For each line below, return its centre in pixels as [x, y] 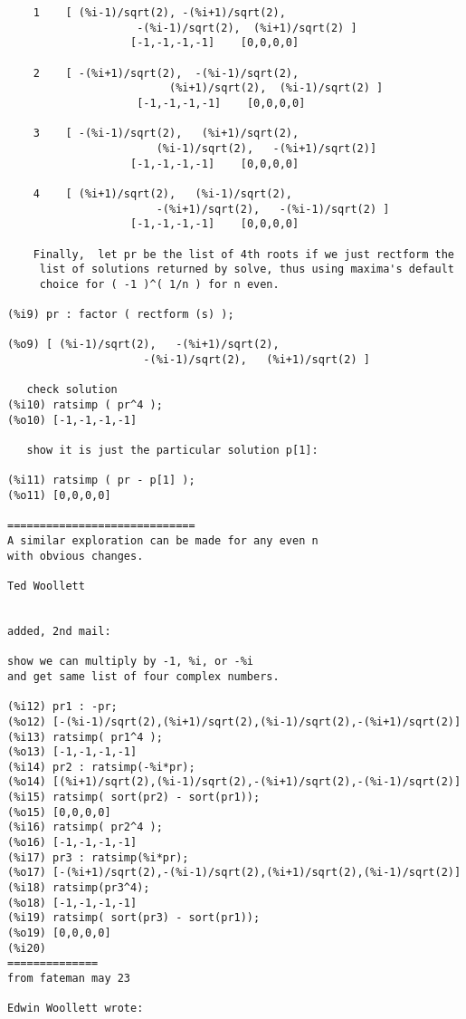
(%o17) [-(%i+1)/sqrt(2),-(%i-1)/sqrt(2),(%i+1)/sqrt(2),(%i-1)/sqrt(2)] [234, 873]
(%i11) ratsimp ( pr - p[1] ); [101, 481]
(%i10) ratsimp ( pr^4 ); [85, 405]
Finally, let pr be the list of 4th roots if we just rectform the [243, 254]
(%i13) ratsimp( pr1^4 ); [85, 737]
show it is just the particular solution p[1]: [172, 451]
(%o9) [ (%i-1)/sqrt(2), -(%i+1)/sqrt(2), [143, 345]
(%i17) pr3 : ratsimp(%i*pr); [98, 857]
